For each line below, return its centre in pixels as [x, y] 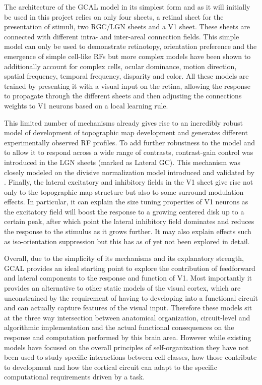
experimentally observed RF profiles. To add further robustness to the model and [130, 142]
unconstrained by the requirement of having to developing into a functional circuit [131, 297]
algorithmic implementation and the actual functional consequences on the [119, 327]
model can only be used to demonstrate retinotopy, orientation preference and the [130, 46]
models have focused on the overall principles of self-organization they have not [126, 347]
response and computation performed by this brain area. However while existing [128, 337]
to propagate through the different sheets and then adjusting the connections [123, 96]
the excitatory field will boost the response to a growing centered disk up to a [124, 211]
